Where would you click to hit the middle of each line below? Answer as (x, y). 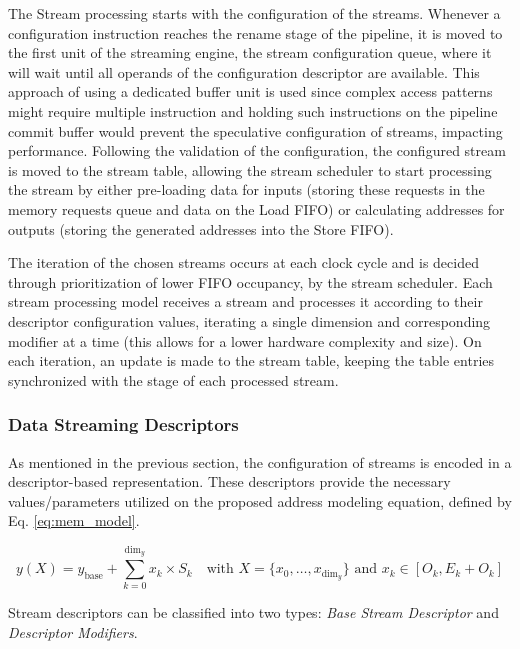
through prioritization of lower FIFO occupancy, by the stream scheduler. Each (250, 281)
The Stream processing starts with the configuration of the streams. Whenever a (254, 13)
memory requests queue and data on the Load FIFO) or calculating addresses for (256, 208)
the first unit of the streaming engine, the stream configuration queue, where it (250, 52)
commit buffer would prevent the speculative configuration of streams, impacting (255, 130)
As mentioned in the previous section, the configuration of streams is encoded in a (260, 461)
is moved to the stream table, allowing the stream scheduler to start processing (250, 169)
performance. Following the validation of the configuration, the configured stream (257, 150)
